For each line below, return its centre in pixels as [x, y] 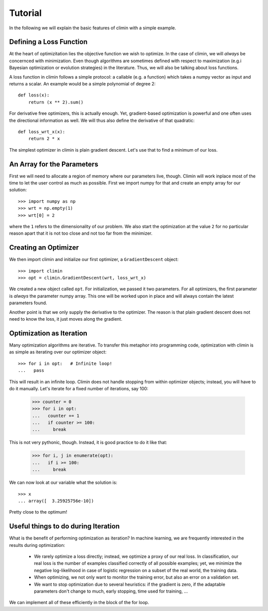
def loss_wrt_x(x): [42, 131]
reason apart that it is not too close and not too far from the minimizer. [81, 233]
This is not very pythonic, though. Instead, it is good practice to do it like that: [88, 442]
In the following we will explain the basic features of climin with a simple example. [93, 28]
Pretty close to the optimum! [38, 512]
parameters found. [28, 303]
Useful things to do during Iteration [65, 526]
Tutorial [26, 13]
